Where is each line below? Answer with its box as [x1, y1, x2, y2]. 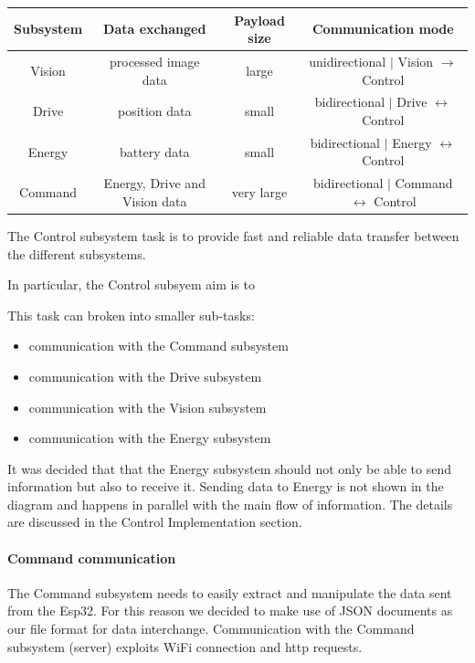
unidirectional [309, 51, 386, 70]
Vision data [122, 191, 187, 210]
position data [117, 101, 192, 121]
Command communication [7, 548, 176, 567]
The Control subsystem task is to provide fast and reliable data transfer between [7, 226, 459, 245]
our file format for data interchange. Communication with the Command [7, 619, 415, 638]
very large [231, 183, 288, 202]
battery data [119, 142, 190, 161]
